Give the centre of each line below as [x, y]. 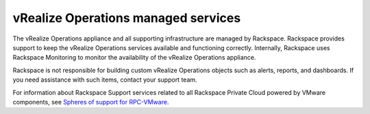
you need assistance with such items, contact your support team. [105, 80]
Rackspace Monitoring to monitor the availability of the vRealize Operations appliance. [134, 58]
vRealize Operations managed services [127, 18]
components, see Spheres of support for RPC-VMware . [91, 102]
